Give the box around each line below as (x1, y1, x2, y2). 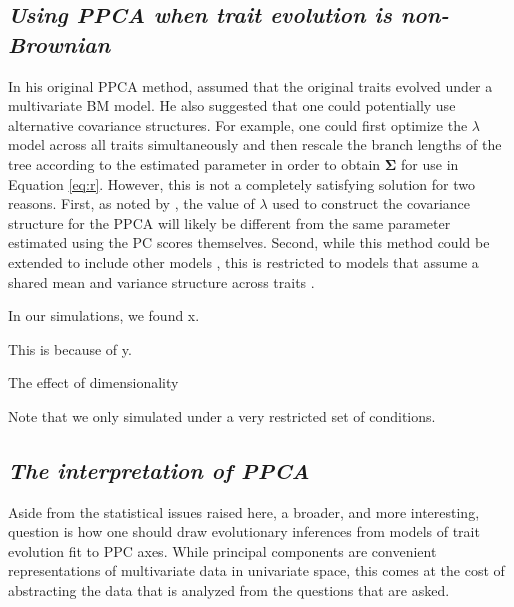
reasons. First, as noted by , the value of (8, 193, 255, 214)
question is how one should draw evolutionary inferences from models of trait (8, 521, 480, 542)
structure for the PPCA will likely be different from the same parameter (8, 212, 451, 233)
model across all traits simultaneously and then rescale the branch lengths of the (8, 134, 502, 155)
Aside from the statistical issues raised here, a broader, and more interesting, (8, 501, 480, 522)
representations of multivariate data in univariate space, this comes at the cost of (8, 560, 505, 581)
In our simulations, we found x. (8, 305, 200, 326)
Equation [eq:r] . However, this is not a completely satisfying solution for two (8, 173, 475, 194)
